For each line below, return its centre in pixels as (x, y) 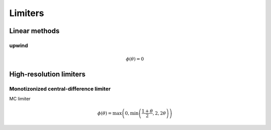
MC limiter (20, 99)
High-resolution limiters (47, 74)
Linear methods (34, 31)
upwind (19, 45)
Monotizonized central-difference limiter (60, 89)
